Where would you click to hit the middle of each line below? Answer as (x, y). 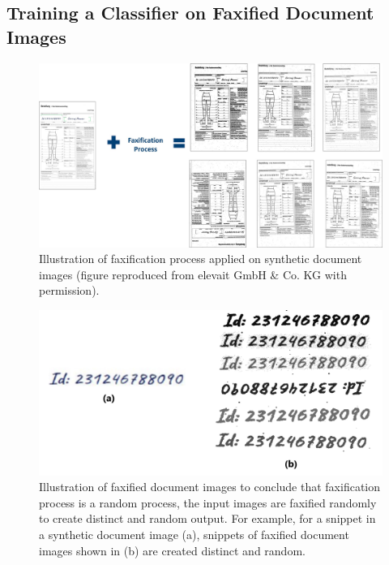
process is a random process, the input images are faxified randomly (208, 502)
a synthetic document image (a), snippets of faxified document (194, 534)
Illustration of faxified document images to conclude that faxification (210, 487)
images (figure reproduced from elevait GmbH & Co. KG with (193, 274)
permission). (69, 290)
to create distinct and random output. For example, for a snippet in (207, 518)
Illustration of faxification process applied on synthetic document (201, 259)
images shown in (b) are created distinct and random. (172, 550)
